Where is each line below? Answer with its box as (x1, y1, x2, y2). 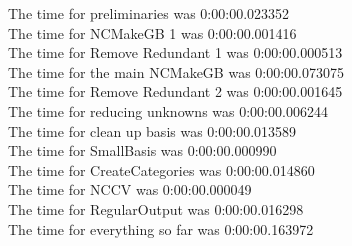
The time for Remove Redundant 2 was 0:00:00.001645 (8, 81, 343, 102)
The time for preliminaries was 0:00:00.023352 (8, 3, 290, 23)
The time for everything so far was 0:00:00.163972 (8, 218, 314, 239)
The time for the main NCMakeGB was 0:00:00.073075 (8, 61, 344, 82)
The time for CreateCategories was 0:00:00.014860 (8, 159, 315, 180)
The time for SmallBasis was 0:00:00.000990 (8, 140, 277, 161)
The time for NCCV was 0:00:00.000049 (8, 179, 252, 200)
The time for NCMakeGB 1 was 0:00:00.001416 (8, 22, 297, 43)
